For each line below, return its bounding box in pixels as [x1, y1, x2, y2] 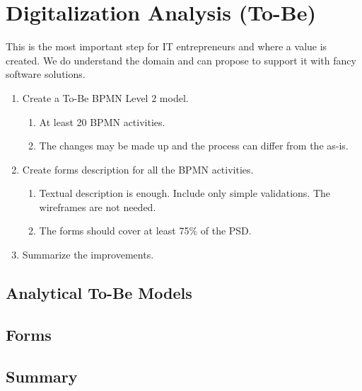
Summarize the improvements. [22, 247, 154, 262]
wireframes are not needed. [39, 199, 156, 214]
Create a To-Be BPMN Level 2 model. [22, 90, 189, 105]
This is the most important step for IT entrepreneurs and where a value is [6, 39, 327, 54]
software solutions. [6, 67, 86, 81]
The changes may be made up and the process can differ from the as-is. [39, 138, 349, 153]
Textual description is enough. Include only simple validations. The [39, 186, 331, 200]
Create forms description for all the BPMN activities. [22, 161, 254, 176]
